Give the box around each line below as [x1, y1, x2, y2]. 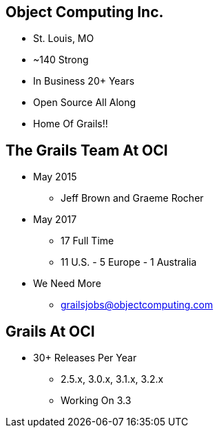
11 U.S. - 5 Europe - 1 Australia [61, 256, 197, 268]
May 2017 [33, 213, 77, 226]
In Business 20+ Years [33, 75, 135, 87]
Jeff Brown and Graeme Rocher [61, 192, 204, 204]
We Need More [33, 277, 101, 290]
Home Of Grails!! [33, 118, 108, 130]
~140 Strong [33, 54, 89, 66]
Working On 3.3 [61, 394, 132, 407]
